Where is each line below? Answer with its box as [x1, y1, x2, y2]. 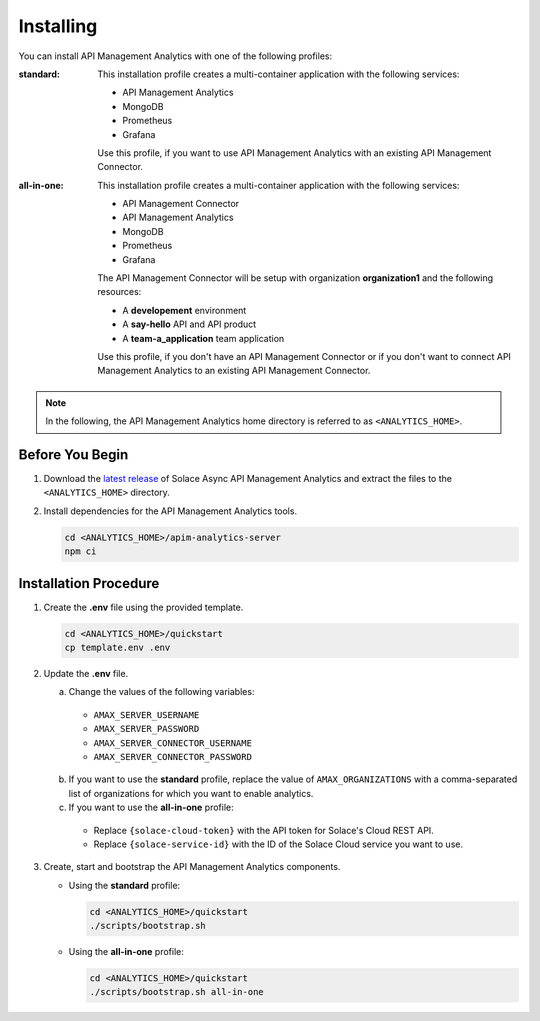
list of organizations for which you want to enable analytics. [68, 787, 314, 799]
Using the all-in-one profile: [68, 946, 185, 958]
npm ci [64, 546, 97, 557]
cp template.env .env [64, 642, 171, 654]
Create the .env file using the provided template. [43, 601, 244, 613]
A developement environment [122, 304, 247, 316]
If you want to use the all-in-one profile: [68, 801, 234, 814]
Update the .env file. [43, 668, 129, 680]
